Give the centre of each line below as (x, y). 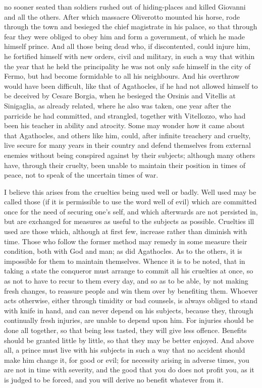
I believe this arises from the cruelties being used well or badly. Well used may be (130, 191)
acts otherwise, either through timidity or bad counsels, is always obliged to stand (131, 300)
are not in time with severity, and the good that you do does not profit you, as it (129, 370)
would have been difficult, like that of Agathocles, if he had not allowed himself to (131, 86)
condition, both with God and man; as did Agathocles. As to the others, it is (123, 251)
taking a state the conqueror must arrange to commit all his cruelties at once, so (129, 271)
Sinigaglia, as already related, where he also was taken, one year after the (118, 105)
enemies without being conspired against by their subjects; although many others (130, 155)
